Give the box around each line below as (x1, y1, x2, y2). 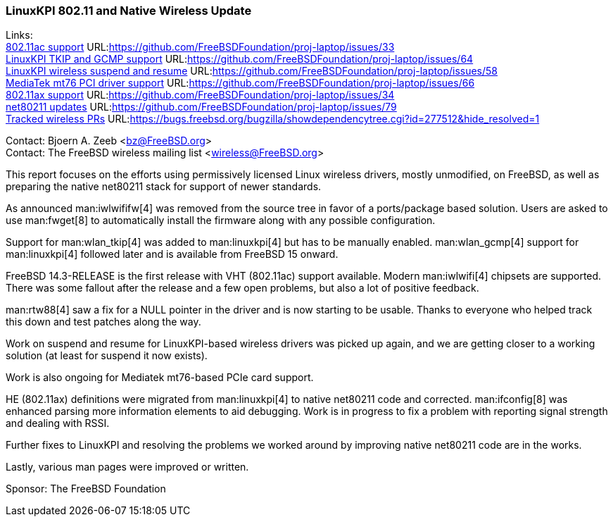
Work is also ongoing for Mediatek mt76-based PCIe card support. (6, 371, 314, 384)
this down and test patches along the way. (6, 316, 201, 328)
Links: (6, 29, 33, 42)
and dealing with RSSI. (6, 417, 110, 430)
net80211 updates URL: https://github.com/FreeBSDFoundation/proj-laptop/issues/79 (6, 101, 397, 113)
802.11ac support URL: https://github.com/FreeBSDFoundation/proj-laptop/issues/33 (6, 41, 395, 54)
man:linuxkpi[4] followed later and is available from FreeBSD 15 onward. (6, 248, 339, 261)
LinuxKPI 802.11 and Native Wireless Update (6, 4, 252, 18)
